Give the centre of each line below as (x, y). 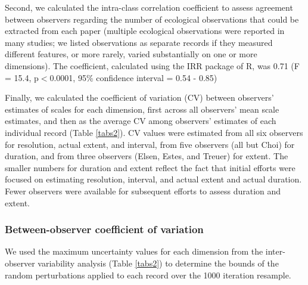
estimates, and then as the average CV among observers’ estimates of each (141, 121)
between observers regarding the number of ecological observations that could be (152, 19)
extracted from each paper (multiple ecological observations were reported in (145, 31)
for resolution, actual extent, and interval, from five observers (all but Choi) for (150, 144)
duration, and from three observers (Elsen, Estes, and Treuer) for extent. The (147, 156)
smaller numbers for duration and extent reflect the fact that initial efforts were (150, 167)
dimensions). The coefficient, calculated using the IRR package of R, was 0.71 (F (152, 65)
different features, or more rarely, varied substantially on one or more (131, 54)
